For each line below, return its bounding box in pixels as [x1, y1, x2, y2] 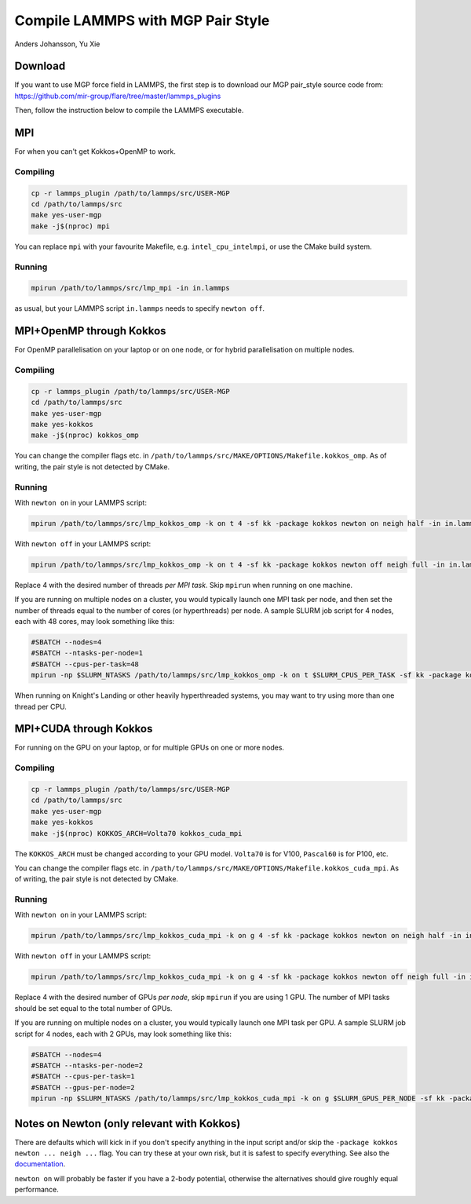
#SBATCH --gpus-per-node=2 [31, 1083, 135, 1092]
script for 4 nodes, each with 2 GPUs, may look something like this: [14, 1029, 232, 1038]
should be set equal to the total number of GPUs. [14, 1003, 173, 1012]
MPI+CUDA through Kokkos [14, 722, 153, 735]
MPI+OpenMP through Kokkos [14, 324, 166, 337]
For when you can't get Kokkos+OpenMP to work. [14, 147, 177, 156]
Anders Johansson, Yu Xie [14, 39, 100, 49]
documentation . [14, 1159, 66, 1169]
